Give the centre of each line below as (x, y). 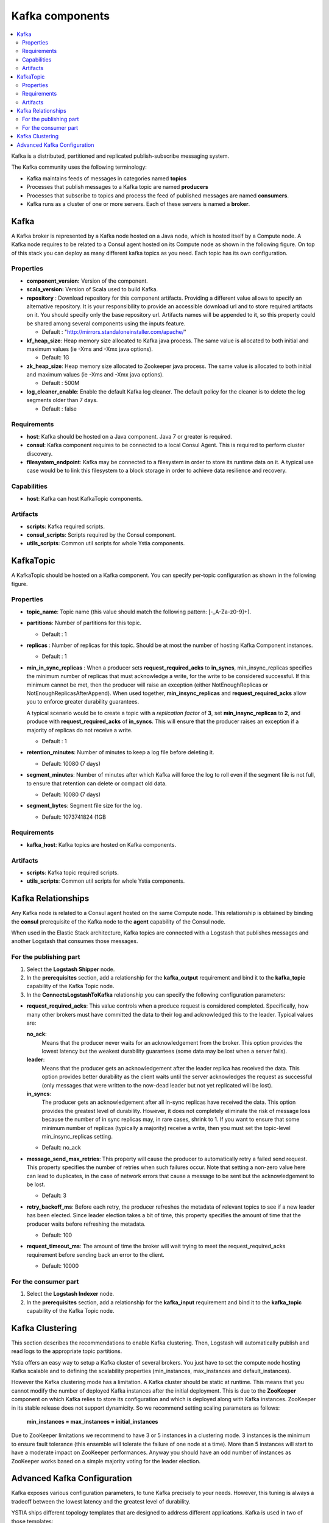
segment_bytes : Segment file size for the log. (84, 806)
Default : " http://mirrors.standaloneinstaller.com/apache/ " (114, 332)
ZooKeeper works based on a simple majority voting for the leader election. (106, 1461)
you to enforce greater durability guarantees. (83, 702)
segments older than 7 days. (62, 400)
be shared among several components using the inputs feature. (106, 323)
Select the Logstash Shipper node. (71, 969)
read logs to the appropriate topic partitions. (67, 1351)
